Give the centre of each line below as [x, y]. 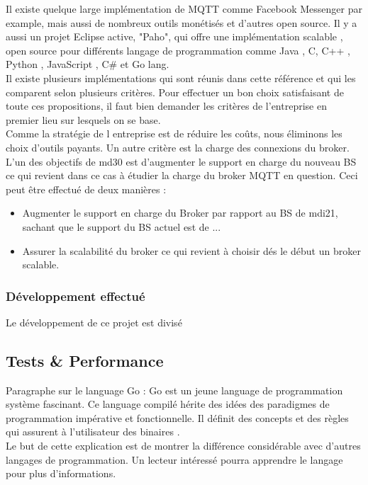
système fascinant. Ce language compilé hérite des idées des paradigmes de [168, 404]
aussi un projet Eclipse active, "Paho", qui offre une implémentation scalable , [174, 36]
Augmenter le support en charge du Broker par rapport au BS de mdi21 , [180, 213]
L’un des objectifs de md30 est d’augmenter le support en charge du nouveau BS [181, 161]
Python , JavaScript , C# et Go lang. [88, 64]
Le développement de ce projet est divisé [94, 322]
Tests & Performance [85, 360]
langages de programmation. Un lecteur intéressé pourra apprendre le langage [174, 459]
